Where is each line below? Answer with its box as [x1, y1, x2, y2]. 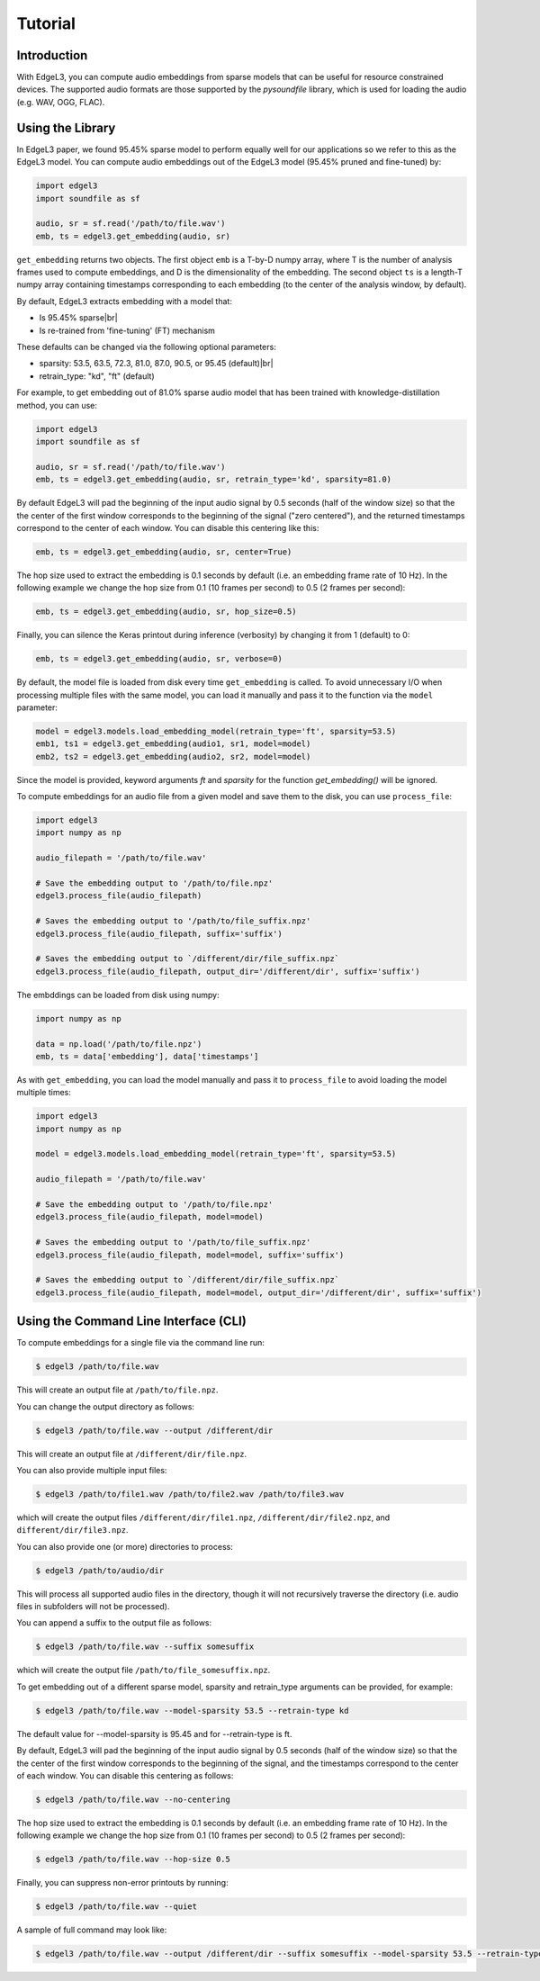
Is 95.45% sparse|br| [39, 312, 118, 323]
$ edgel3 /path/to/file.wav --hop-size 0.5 [35, 1854, 231, 1865]
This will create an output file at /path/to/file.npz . [16, 1384, 219, 1395]
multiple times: [16, 1087, 71, 1098]
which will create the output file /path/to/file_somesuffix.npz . [16, 1665, 271, 1676]
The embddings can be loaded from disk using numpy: [16, 989, 220, 1000]
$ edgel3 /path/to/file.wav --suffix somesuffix [35, 1642, 255, 1652]
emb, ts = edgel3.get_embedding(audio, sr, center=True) [35, 546, 292, 557]
